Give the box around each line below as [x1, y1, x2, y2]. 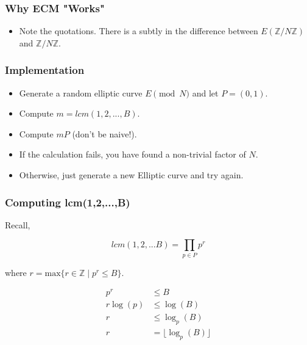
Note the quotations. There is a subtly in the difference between [19, 24, 258, 37]
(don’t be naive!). [72, 127, 137, 140]
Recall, [5, 218, 30, 231]
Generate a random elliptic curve [19, 86, 143, 99]
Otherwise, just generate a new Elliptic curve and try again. [19, 169, 244, 181]
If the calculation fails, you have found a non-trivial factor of [19, 148, 246, 161]
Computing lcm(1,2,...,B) [5, 194, 130, 209]
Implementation [5, 62, 85, 78]
